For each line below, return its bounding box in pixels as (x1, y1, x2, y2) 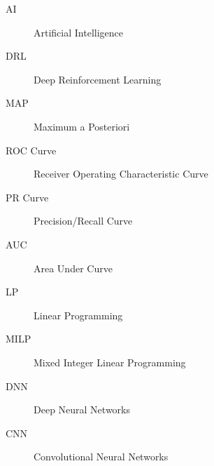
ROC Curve (6, 142, 57, 157)
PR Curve (6, 189, 49, 204)
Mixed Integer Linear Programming (34, 354, 186, 369)
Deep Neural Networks (34, 402, 130, 417)
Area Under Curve (34, 260, 113, 275)
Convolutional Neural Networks (34, 449, 169, 464)
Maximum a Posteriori (34, 119, 130, 133)
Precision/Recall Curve (34, 213, 133, 228)
